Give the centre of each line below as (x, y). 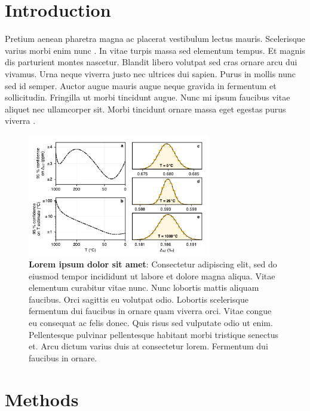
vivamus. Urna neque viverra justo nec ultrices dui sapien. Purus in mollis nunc (150, 73)
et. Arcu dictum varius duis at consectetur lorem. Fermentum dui (148, 346)
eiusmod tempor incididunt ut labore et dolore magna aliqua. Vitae (152, 275)
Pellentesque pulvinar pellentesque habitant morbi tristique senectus (154, 334)
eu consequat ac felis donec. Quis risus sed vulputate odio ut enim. (151, 322)
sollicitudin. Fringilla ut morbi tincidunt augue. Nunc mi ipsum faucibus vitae (148, 97)
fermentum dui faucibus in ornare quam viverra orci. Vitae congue (150, 311)
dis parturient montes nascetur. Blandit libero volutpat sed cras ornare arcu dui (151, 62)
